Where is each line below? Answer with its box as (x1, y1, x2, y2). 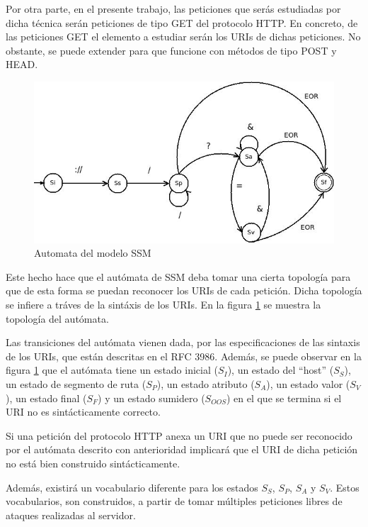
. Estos (330, 479, 360, 494)
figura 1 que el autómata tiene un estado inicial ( (6, 362, 218, 377)
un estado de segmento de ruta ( (6, 376, 146, 391)
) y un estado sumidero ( (98, 390, 205, 405)
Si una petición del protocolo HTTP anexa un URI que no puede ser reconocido (6, 428, 352, 443)
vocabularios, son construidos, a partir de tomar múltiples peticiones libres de (6, 494, 343, 509)
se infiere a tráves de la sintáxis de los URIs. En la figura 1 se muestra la (6, 296, 321, 311)
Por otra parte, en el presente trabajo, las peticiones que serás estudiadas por (6, 1, 341, 16)
